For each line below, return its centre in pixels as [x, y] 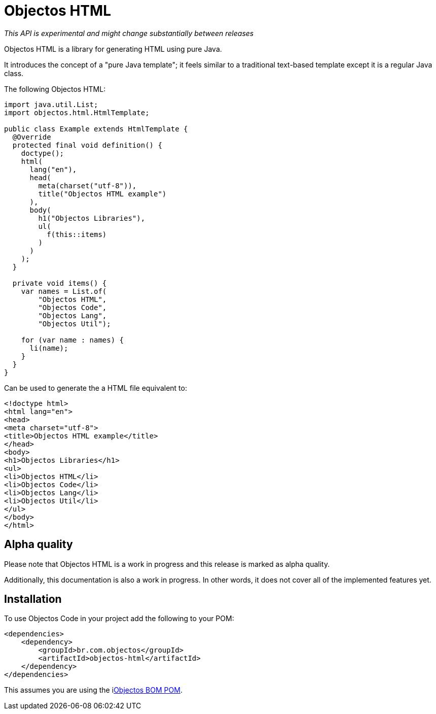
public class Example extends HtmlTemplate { [96, 129]
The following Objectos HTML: [55, 89]
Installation [33, 599]
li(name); [49, 348]
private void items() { [60, 283]
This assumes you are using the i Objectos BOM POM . [93, 690]
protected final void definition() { [87, 145]
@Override [32, 137]
